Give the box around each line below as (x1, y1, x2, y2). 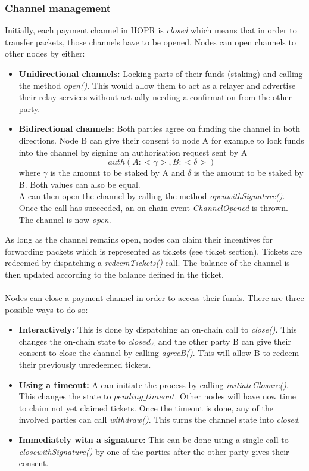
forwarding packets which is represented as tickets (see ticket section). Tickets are (5, 244, 302, 257)
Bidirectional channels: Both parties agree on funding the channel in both (18, 122, 300, 135)
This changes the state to (18, 390, 111, 402)
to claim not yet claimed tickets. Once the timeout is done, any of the (18, 401, 273, 414)
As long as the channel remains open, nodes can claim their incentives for (5, 233, 273, 246)
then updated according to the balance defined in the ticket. (5, 268, 224, 280)
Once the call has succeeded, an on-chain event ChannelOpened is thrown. (18, 201, 288, 213)
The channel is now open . (18, 213, 111, 225)
